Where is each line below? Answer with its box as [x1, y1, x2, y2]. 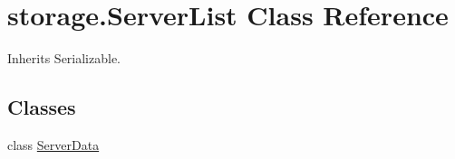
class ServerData [7, 135, 100, 154]
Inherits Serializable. [7, 49, 121, 68]
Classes [7, 93, 76, 121]
